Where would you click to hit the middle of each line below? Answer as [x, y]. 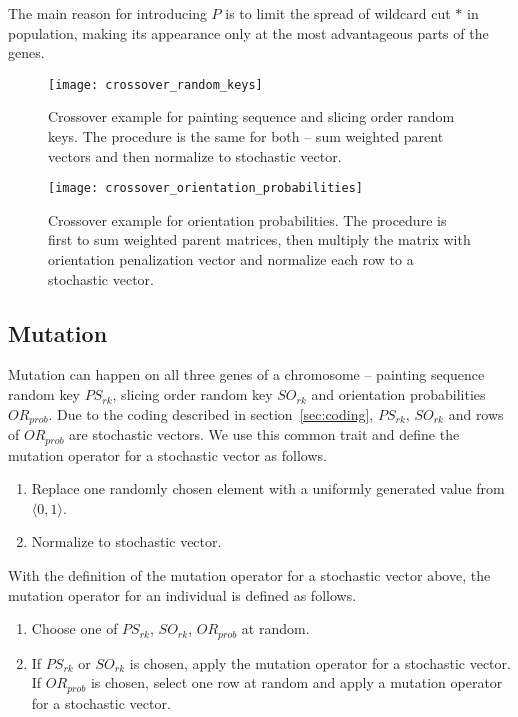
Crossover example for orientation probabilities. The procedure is [247, 219]
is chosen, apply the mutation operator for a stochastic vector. [320, 662]
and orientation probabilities [398, 394]
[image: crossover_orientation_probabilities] [205, 188]
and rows [476, 413]
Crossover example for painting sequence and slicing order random [251, 116]
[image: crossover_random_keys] [155, 84]
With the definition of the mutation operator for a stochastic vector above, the [249, 574]
